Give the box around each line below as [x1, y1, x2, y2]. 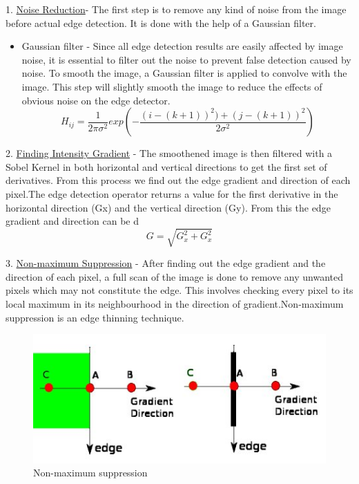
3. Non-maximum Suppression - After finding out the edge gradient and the [6, 256, 326, 270]
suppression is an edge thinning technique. [6, 310, 184, 324]
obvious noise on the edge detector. [21, 93, 171, 107]
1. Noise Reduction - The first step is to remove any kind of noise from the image [6, 2, 347, 16]
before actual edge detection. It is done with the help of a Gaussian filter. [6, 15, 316, 30]
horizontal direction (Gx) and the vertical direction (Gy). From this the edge [6, 200, 331, 214]
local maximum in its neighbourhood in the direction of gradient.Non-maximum [6, 297, 344, 311]
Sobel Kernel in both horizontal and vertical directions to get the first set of [6, 159, 327, 174]
